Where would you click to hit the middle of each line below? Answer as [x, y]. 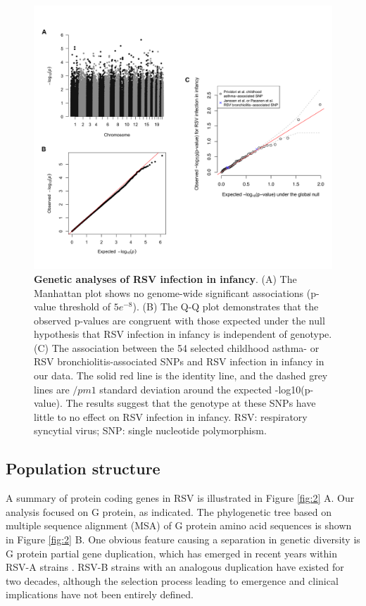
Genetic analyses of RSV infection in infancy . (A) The [165, 278]
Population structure [83, 468]
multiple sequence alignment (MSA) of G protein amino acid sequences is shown [179, 525]
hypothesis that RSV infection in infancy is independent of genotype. [183, 334]
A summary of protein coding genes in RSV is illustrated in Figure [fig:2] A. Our [180, 498]
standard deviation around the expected [186, 389]
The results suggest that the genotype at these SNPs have [191, 403]
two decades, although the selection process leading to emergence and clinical [172, 580]
